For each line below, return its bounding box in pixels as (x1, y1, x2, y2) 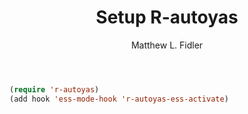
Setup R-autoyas (95, 6, 239, 29)
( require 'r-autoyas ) (9, 84, 100, 95)
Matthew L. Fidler (130, 39, 204, 51)
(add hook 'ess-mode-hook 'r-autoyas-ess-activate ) (9, 94, 229, 104)
